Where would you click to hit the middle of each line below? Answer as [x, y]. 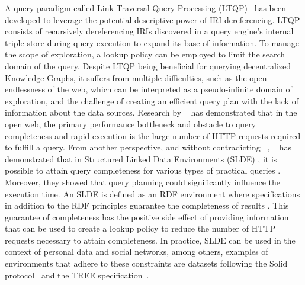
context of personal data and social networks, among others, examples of [137, 252]
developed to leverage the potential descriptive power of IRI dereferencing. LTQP [152, 19]
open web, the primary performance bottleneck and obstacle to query [131, 124]
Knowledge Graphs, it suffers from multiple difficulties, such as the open [136, 77]
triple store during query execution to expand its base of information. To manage [152, 42]
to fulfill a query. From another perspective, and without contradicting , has [148, 147]
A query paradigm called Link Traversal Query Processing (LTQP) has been [146, 8]
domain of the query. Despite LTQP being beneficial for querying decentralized [148, 65]
